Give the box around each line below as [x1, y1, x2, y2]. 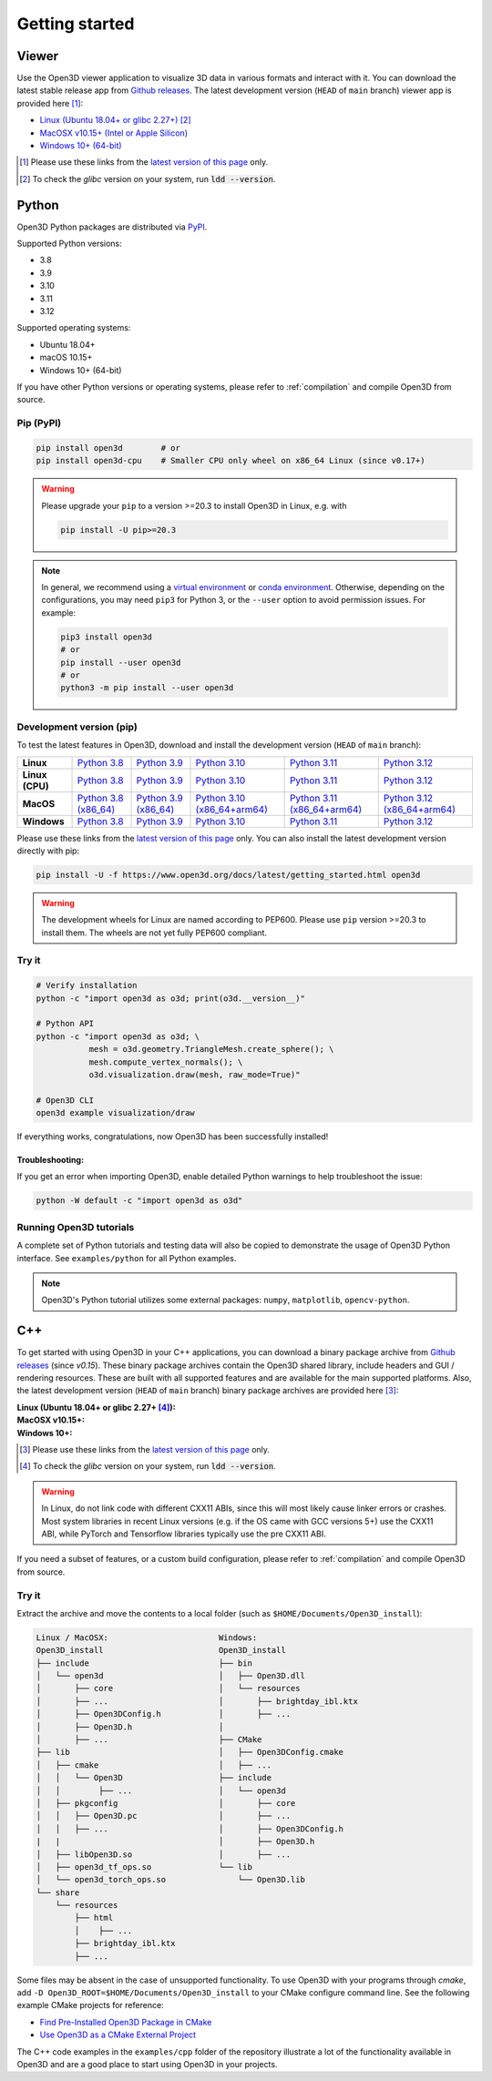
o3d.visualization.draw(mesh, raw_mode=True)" [88, 1069, 301, 1079]
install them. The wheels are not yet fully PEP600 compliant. [41, 927, 268, 938]
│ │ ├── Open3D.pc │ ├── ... [36, 1811, 292, 1821]
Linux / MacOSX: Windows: [36, 1632, 258, 1643]
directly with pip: [16, 845, 80, 856]
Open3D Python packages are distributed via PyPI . [16, 221, 208, 232]
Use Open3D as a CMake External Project [39, 2029, 196, 2040]
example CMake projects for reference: [16, 2000, 164, 2011]
